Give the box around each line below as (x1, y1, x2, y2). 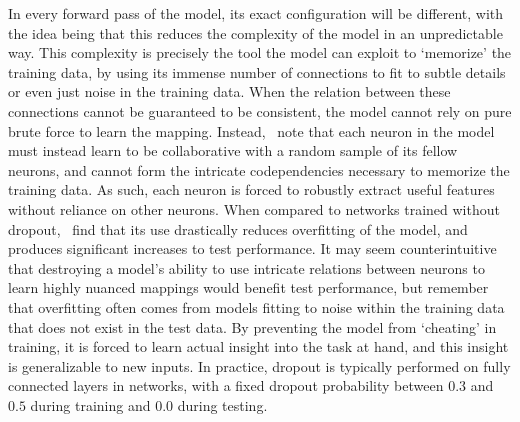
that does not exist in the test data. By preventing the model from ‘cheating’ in (8, 316, 497, 337)
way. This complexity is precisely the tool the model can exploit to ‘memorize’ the (8, 42, 512, 63)
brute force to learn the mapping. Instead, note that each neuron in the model (8, 120, 495, 141)
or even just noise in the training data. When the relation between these (8, 81, 451, 102)
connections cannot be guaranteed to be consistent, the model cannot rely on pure (8, 100, 512, 121)
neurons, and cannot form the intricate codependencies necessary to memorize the (8, 159, 510, 180)
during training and (30, 394, 151, 415)
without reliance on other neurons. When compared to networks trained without (8, 198, 500, 219)
